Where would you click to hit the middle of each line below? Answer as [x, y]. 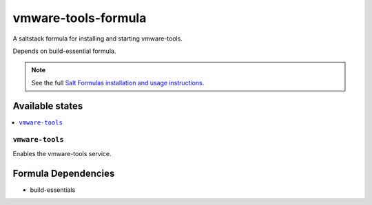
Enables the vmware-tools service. [62, 153]
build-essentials [53, 190]
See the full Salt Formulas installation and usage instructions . [118, 83]
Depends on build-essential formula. [64, 51]
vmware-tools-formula [80, 18]
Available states [48, 106]
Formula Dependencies [64, 173]
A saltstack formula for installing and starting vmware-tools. [97, 39]
